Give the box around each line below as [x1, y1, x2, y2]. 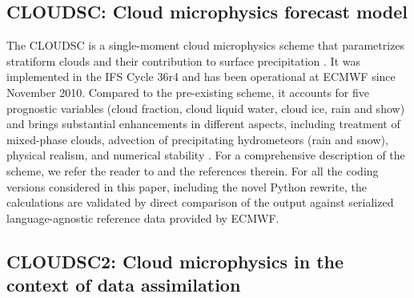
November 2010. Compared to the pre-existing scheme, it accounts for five [6, 83, 369, 100]
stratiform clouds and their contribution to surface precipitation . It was [6, 52, 360, 69]
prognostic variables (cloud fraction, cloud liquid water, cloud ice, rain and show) [6, 99, 405, 116]
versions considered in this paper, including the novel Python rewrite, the [6, 178, 367, 195]
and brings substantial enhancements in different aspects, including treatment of [6, 115, 400, 132]
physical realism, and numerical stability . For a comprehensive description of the [6, 147, 405, 163]
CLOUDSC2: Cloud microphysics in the [6, 248, 344, 273]
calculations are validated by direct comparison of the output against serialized [6, 194, 394, 211]
